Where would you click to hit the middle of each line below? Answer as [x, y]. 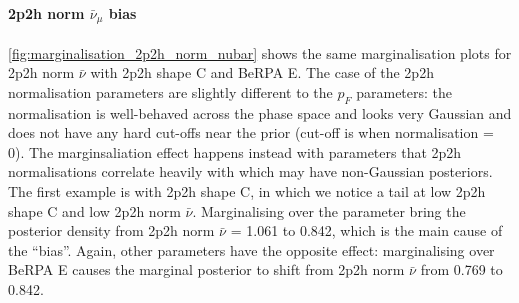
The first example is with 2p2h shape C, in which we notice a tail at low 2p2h [247, 191]
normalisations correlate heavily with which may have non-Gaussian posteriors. [250, 171]
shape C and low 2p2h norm [94, 210]
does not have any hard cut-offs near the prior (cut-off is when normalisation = [251, 132]
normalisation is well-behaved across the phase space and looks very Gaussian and [260, 112]
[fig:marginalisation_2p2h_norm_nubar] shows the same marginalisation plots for [260, 52]
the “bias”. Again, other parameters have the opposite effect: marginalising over [251, 249]
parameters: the [404, 91]
